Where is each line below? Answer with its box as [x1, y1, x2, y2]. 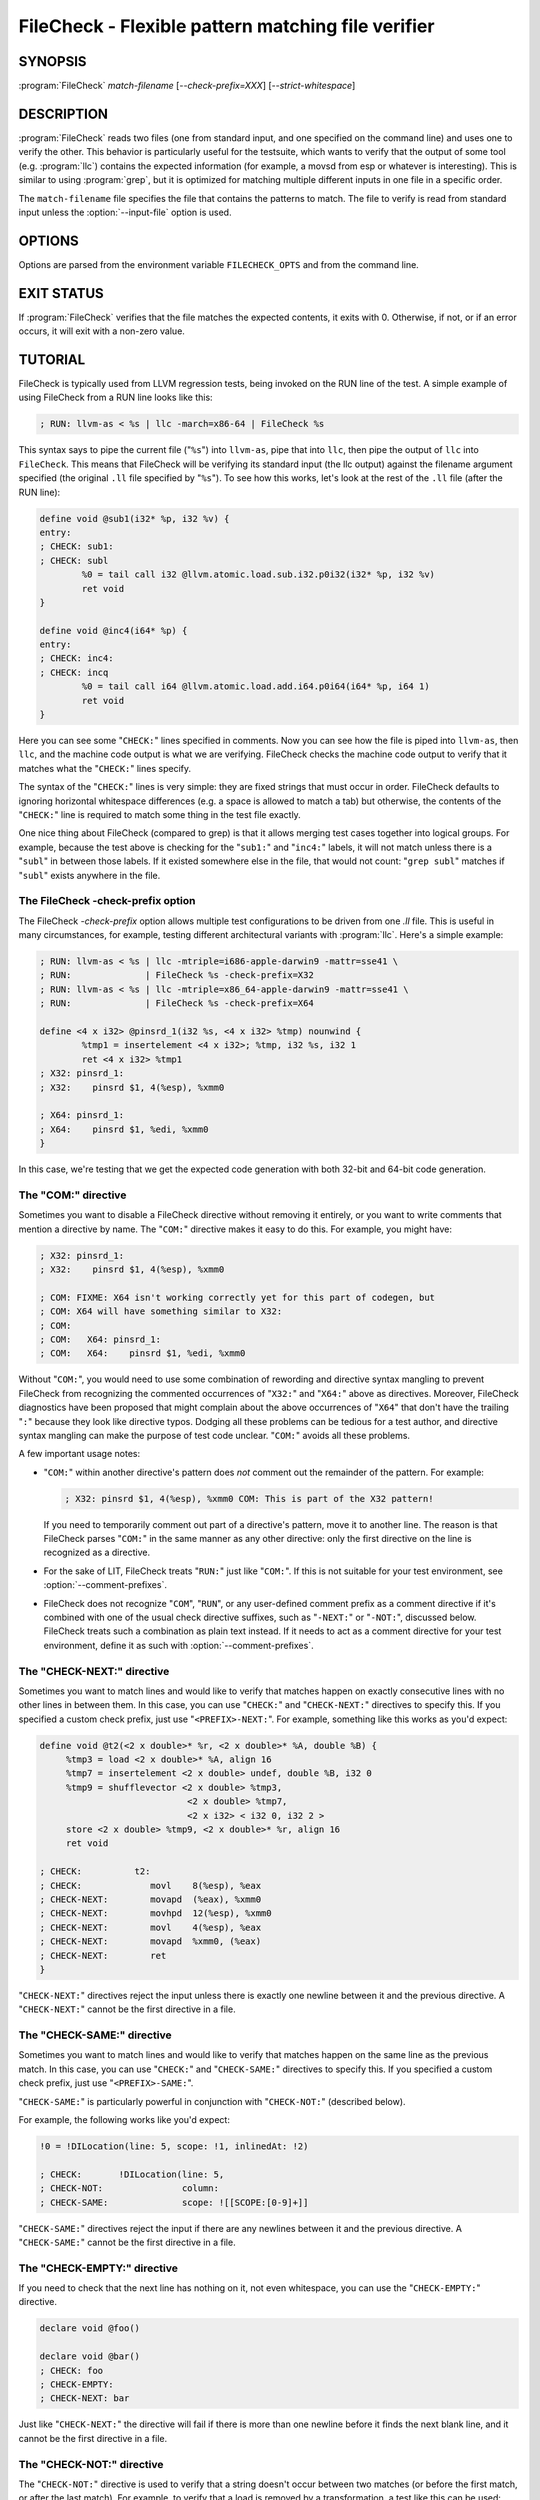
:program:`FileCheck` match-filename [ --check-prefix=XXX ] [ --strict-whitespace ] [18, 80, 356, 92]
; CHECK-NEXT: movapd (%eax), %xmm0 [39, 1893, 262, 1905]
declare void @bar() [39, 2351, 140, 2362]
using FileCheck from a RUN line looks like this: [18, 391, 214, 404]
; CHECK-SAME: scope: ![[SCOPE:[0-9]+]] [39, 2196, 309, 2208]
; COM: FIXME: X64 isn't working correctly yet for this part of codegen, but [39, 1291, 435, 1303]
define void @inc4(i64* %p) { [39, 625, 188, 636]
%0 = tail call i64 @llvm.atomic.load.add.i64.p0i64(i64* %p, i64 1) [81, 681, 430, 692]
